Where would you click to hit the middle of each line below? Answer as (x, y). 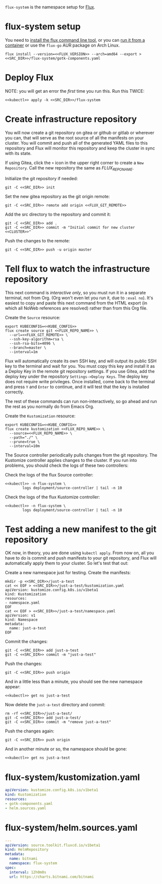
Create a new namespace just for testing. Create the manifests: (68, 573)
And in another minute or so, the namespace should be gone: (66, 749)
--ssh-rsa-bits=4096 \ (32, 343)
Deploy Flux (29, 78)
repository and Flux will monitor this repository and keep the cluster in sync (80, 148)
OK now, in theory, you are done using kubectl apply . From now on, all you (80, 553)
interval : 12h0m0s (28, 872)
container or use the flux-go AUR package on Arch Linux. (62, 45)
